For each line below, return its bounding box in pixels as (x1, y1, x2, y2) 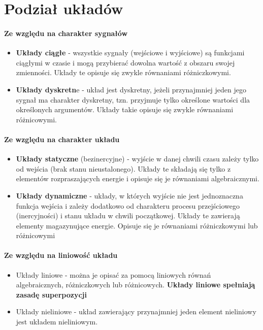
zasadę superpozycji (16, 289, 87, 300)
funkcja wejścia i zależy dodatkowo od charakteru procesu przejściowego (16, 200, 240, 211)
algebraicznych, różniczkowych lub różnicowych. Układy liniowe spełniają (16, 279, 255, 290)
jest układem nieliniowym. (16, 316, 98, 327)
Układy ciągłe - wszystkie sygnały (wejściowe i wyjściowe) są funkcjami (16, 47, 245, 58)
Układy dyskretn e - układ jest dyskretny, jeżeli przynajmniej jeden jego (16, 84, 246, 94)
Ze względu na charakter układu (4, 134, 120, 144)
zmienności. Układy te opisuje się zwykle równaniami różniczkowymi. (16, 67, 231, 78)
